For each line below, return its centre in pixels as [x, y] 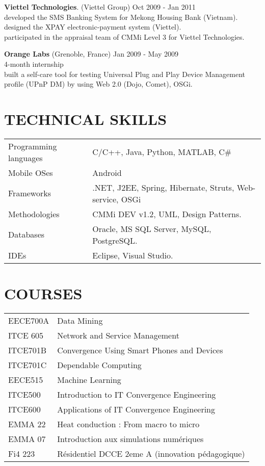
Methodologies [34, 214]
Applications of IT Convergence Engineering [136, 409]
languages [25, 158]
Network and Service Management [118, 335]
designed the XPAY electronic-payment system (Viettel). [93, 27]
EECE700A [29, 320]
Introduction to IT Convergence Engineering [137, 394]
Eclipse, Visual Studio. [133, 255]
